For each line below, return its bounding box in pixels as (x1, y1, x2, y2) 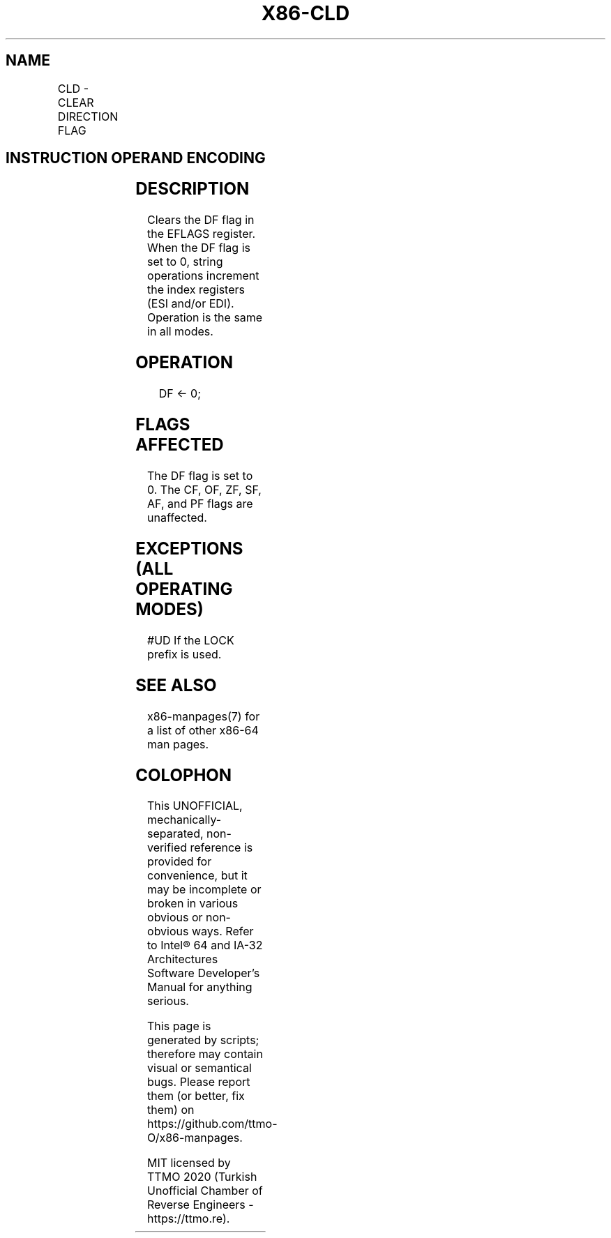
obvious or (147, 910, 203, 925)
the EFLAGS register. (147, 227, 256, 241)
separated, (147, 826, 204, 841)
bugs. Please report (147, 1075, 250, 1089)
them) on (147, 1103, 195, 1117)
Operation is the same (147, 310, 263, 325)
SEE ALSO (135, 674, 217, 695)
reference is (190, 840, 253, 855)
